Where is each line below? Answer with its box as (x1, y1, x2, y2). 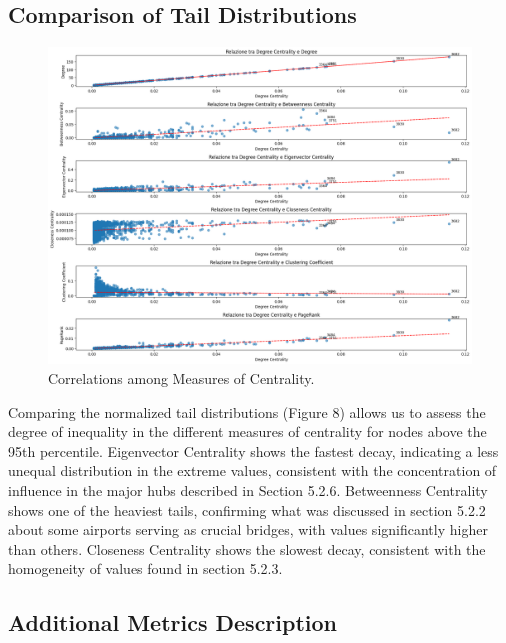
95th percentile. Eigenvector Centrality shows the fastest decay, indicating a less (8, 440, 499, 461)
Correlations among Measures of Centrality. (48, 367, 315, 388)
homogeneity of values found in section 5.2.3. (8, 558, 283, 579)
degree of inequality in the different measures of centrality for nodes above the (8, 421, 487, 442)
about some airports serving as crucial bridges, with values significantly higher (8, 519, 488, 540)
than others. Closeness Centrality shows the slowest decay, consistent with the (8, 538, 486, 559)
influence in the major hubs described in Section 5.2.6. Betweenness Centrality (8, 479, 488, 500)
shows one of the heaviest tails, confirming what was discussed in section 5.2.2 (8, 499, 486, 520)
